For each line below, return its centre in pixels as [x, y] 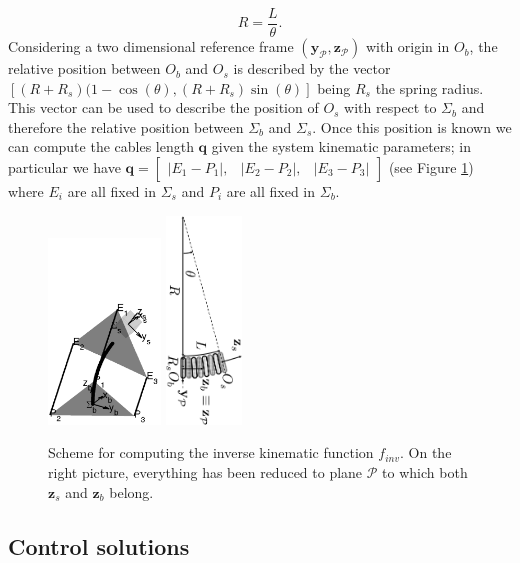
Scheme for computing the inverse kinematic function [211, 452]
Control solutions [99, 545]
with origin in [407, 46]
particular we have [64, 167]
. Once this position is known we [412, 126]
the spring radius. [429, 87]
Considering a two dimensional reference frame [151, 46]
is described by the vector [312, 68]
